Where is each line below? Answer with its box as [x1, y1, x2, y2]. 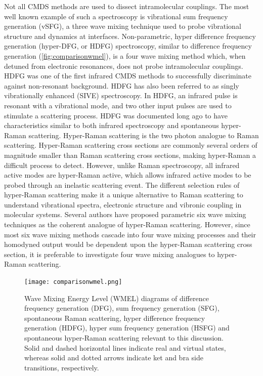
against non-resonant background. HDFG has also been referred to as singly [4, 80, 239, 91]
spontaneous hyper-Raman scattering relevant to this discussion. [24, 332, 224, 343]
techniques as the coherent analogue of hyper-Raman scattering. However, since [4, 219, 250, 230]
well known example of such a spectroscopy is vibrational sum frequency [4, 11, 228, 21]
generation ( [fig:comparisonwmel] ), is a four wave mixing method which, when [4, 50, 246, 61]
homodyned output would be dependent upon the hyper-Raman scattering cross [4, 239, 252, 249]
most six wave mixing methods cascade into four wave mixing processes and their [4, 229, 256, 239]
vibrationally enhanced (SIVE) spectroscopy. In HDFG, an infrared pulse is [4, 90, 238, 101]
